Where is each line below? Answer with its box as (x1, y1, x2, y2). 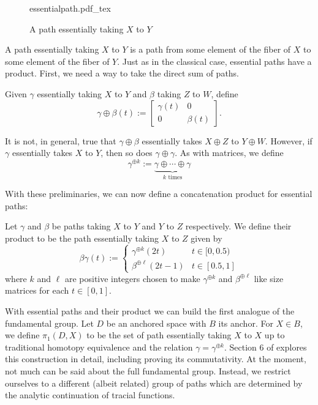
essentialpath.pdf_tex (29, 2, 111, 14)
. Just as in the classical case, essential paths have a (117, 54, 312, 67)
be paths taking (51, 220, 111, 232)
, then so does (100, 146, 153, 159)
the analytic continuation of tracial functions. (5, 388, 175, 401)
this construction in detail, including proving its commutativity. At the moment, (5, 352, 306, 365)
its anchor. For (218, 316, 273, 329)
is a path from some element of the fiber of (130, 43, 291, 56)
